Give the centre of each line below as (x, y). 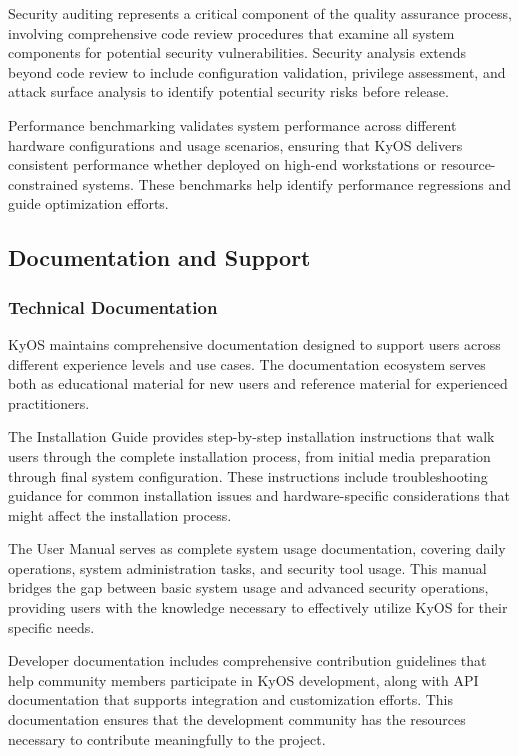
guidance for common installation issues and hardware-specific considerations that (259, 495)
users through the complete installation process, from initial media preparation (249, 455)
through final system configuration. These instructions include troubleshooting (248, 475)
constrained (43, 183)
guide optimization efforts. (88, 203)
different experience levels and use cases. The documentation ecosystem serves (247, 363)
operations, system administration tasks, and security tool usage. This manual (247, 567)
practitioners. (49, 402)
